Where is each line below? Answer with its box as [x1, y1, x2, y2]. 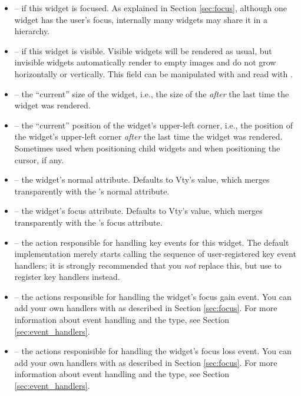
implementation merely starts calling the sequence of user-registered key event [14, 247, 296, 260]
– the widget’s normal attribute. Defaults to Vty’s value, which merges [14, 173, 270, 186]
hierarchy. [14, 25, 50, 37]
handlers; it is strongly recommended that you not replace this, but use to [14, 259, 282, 271]
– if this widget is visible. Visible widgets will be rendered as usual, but [14, 44, 272, 57]
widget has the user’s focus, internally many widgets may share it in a [14, 13, 267, 25]
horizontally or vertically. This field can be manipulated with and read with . [14, 67, 293, 80]
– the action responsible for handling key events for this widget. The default [14, 236, 289, 248]
